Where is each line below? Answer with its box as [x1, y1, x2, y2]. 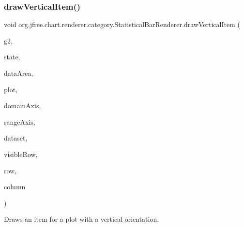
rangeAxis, [4, 116, 35, 127]
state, [4, 52, 20, 62]
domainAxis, [4, 100, 41, 111]
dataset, [4, 133, 28, 143]
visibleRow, [4, 149, 38, 159]
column [4, 182, 26, 192]
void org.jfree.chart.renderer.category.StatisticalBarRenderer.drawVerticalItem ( [4, 19, 240, 29]
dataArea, [4, 68, 33, 78]
